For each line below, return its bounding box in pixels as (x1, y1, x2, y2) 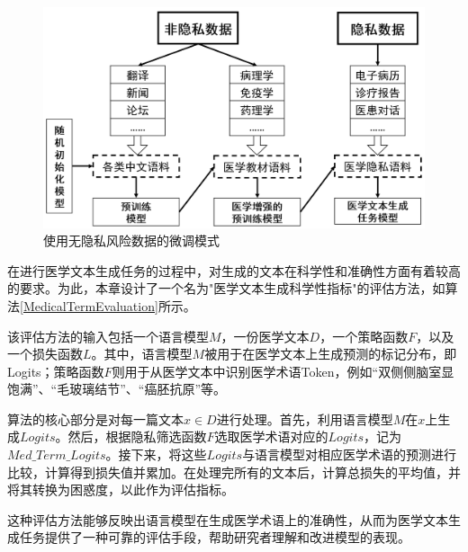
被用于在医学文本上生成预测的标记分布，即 (204, 344, 457, 363)
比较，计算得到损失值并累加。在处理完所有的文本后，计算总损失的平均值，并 (7, 462, 461, 481)
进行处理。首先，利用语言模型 (216, 409, 393, 428)
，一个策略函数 (319, 326, 409, 345)
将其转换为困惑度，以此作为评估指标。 (7, 480, 234, 499)
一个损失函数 (7, 344, 83, 363)
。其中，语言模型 (91, 344, 193, 363)
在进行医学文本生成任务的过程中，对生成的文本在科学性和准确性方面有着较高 (7, 261, 461, 280)
